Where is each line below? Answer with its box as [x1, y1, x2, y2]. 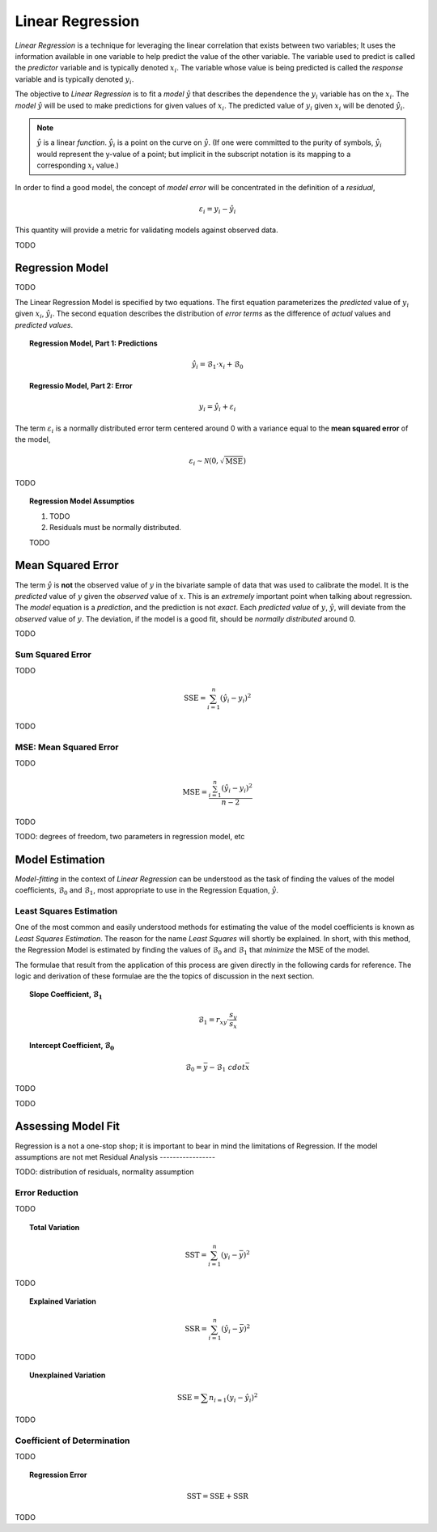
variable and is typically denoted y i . [15, 74, 134, 86]
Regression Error [29, 1470, 87, 1480]
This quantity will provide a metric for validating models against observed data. [15, 225, 278, 235]
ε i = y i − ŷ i [198, 204, 236, 215]
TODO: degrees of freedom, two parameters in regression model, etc [15, 831, 245, 841]
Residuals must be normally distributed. [49, 523, 182, 533]
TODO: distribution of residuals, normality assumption [15, 1167, 194, 1177]
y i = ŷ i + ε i [198, 401, 236, 413]
